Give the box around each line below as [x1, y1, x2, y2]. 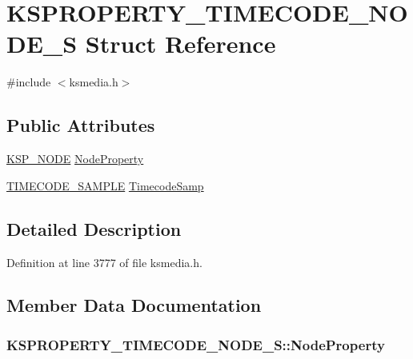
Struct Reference [85, 27, 276, 60]
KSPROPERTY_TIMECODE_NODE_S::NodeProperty [6, 334, 385, 354]
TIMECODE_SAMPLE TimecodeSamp [6, 177, 204, 193]
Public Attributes [6, 113, 155, 138]
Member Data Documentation [6, 293, 262, 317]
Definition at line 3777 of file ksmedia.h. [6, 253, 202, 270]
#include [6, 74, 51, 90]
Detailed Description [6, 216, 182, 241]
